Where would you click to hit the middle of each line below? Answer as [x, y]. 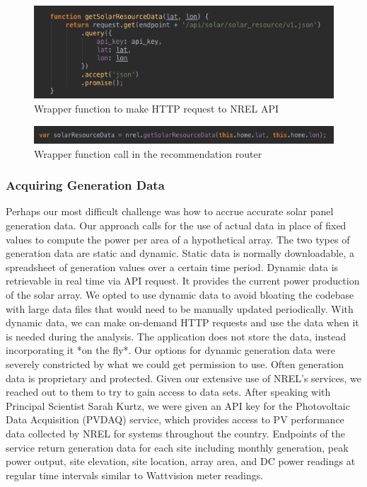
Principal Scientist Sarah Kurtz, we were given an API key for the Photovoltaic [178, 405]
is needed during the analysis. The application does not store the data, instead [176, 336]
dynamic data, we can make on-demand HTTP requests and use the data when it [182, 322]
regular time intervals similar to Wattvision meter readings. [135, 475]
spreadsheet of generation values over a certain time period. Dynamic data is [172, 267]
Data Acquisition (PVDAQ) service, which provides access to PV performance [175, 419]
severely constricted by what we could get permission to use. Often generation [175, 363]
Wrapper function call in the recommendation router [148, 153]
